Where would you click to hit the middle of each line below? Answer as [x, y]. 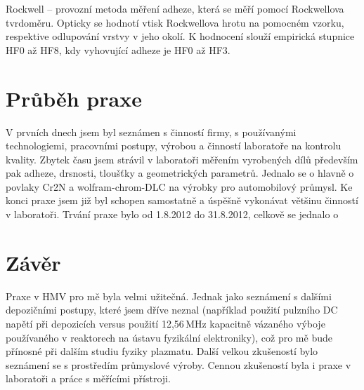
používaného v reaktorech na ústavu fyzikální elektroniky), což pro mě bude [169, 337]
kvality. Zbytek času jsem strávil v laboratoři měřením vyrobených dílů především [182, 159]
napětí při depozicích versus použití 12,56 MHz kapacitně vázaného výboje [165, 323]
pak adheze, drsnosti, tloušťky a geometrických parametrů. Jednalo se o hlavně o [180, 173]
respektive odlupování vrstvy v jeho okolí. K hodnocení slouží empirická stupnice [180, 36]
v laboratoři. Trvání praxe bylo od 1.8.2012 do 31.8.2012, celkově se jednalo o [172, 214]
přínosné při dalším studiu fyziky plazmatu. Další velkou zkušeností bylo [162, 351]
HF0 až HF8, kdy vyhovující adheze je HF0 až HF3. [118, 49]
